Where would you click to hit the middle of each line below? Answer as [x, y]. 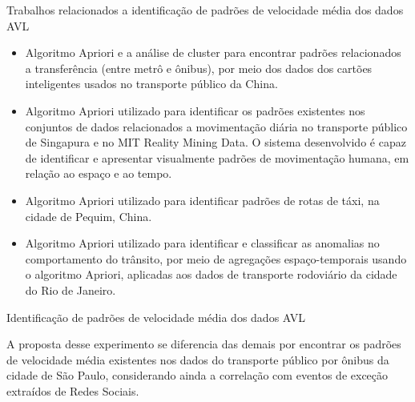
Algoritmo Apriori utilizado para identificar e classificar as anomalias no [202, 243]
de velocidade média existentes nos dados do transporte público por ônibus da [198, 359]
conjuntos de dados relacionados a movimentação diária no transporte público [216, 126]
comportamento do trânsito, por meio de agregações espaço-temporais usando [216, 258]
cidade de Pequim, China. [89, 216]
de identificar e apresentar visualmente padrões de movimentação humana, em [217, 157]
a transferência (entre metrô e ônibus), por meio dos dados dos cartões [199, 68]
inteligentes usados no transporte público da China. [151, 84]
